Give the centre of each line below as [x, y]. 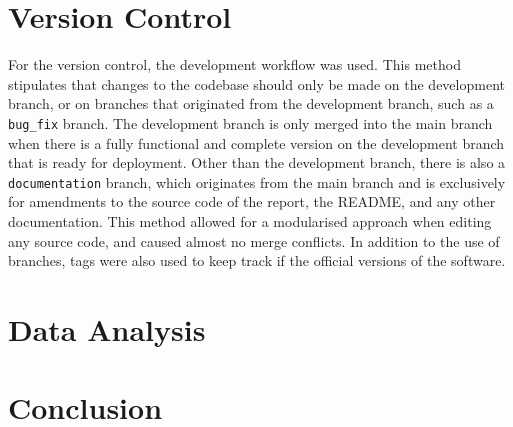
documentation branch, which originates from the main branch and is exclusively [257, 181]
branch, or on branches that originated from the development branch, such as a [251, 103]
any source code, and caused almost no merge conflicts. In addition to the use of [254, 240]
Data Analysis [107, 328]
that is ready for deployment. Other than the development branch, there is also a [257, 162]
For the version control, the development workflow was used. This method [234, 64]
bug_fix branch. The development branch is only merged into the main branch [250, 122]
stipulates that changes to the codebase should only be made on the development [256, 83]
